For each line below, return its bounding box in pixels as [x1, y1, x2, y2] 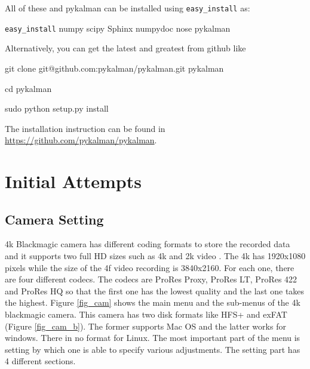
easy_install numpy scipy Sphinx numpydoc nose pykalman [5, 21, 231, 34]
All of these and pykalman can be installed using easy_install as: [5, 2, 250, 14]
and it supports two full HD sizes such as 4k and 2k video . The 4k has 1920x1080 [5, 250, 306, 262]
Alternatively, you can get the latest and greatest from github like [5, 42, 246, 54]
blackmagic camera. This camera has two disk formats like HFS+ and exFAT [5, 308, 287, 321]
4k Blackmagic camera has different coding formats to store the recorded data [5, 238, 290, 250]
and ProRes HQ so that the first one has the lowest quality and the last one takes [5, 284, 305, 297]
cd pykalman [5, 82, 52, 94]
